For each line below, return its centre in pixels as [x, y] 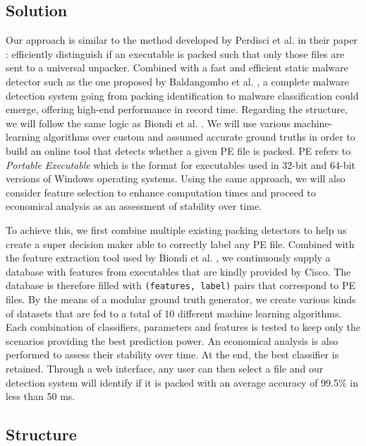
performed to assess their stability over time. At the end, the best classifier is [172, 354]
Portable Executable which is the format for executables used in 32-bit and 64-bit [181, 164]
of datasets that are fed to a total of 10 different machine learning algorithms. [174, 313]
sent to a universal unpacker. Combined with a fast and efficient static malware [177, 68]
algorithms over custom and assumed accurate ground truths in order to [199, 137]
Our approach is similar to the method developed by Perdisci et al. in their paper [182, 40]
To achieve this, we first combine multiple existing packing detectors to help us [176, 229]
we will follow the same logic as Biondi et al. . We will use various [148, 123]
